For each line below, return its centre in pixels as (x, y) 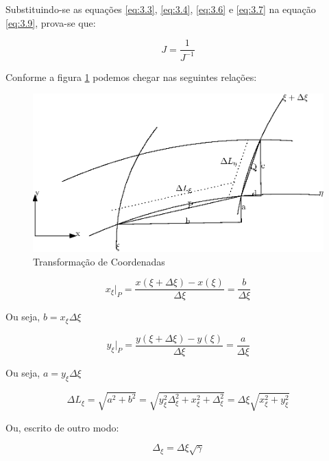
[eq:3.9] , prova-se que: (51, 22)
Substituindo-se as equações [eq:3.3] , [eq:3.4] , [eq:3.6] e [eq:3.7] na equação (161, 9)
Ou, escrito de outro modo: (62, 427)
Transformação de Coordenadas (99, 261)
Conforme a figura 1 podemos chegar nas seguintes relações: (131, 76)
